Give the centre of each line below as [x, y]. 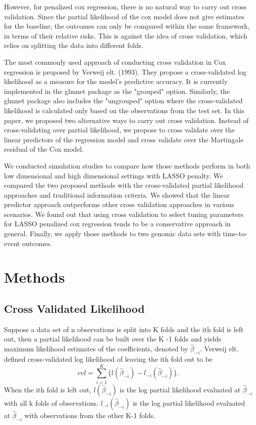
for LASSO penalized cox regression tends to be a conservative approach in [117, 224]
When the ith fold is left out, [48, 389]
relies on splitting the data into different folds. [74, 45]
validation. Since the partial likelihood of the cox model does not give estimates [124, 16]
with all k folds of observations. [51, 403]
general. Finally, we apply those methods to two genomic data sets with [112, 234]
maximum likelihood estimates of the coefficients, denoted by [96, 349]
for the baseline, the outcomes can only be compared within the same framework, [127, 26]
